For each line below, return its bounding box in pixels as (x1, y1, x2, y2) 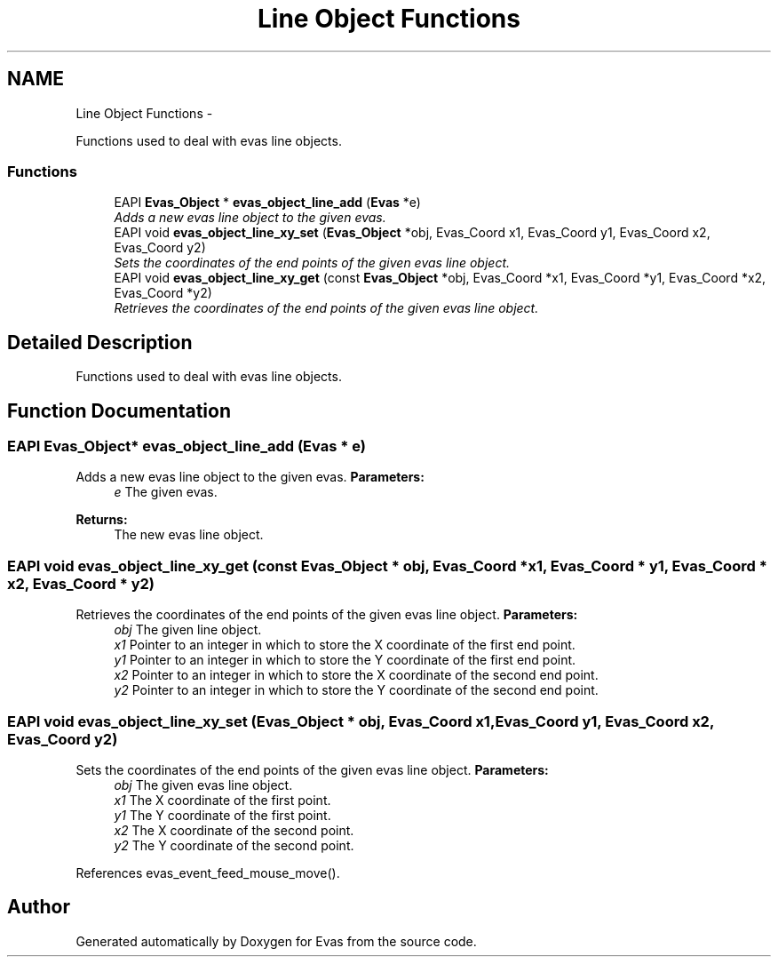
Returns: (75, 512, 128, 528)
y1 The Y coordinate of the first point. (114, 807, 331, 823)
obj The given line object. (114, 622, 262, 638)
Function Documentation (7, 399, 231, 422)
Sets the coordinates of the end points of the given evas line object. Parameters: (75, 761, 549, 777)
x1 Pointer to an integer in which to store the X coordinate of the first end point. (114, 637, 576, 653)
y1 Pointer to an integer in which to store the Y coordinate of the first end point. (114, 652, 576, 668)
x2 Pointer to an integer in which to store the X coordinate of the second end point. (114, 667, 599, 683)
